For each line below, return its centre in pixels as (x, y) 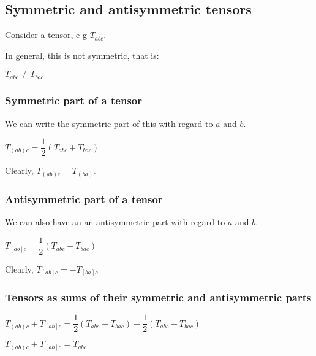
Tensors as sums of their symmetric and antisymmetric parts (158, 297)
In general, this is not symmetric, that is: (82, 55)
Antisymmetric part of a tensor (84, 199)
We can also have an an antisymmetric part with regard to (115, 222)
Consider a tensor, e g (46, 35)
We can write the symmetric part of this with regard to (109, 123)
